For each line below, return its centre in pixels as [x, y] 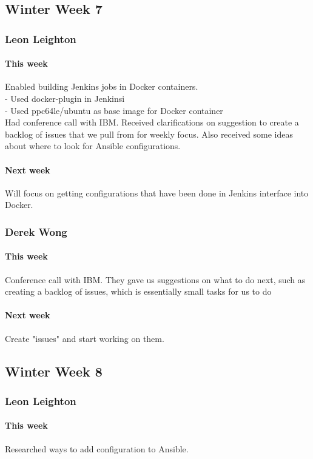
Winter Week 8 [54, 371]
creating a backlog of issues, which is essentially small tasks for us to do [138, 291]
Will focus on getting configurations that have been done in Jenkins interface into [157, 193]
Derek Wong [36, 231]
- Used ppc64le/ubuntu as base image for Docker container [114, 110]
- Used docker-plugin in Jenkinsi [65, 99]
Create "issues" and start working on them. [85, 338]
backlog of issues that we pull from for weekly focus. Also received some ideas [149, 134]
